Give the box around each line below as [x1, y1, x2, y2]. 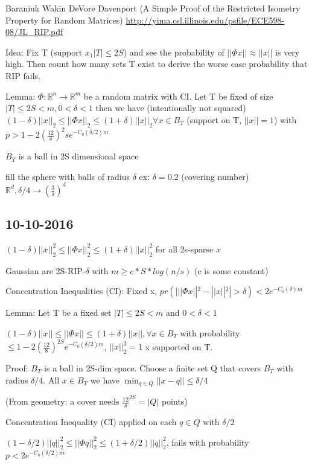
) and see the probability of [123, 45, 224, 58]
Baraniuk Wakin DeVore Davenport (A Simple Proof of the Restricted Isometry [5, 2, 301, 14]
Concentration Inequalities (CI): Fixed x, [5, 284, 158, 297]
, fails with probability [166, 435, 249, 448]
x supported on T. [145, 340, 213, 353]
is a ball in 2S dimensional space [18, 150, 139, 162]
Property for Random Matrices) [5, 13, 123, 26]
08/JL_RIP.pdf [5, 25, 63, 38]
